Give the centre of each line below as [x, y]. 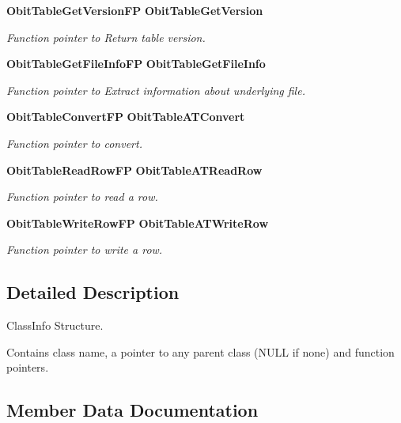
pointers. [28, 367]
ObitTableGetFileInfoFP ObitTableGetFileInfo [136, 64]
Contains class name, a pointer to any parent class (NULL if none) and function [200, 351]
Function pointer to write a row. [85, 249]
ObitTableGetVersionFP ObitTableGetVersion [135, 10]
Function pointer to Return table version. [106, 37]
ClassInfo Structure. [55, 325]
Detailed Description [93, 292]
